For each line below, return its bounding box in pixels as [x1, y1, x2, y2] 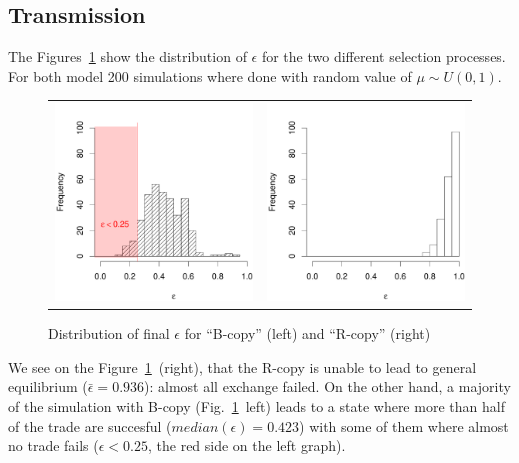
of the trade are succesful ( [8, 415, 172, 436]
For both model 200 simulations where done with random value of [8, 65, 412, 86]
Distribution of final [48, 323, 170, 344]
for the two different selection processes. [261, 46, 506, 67]
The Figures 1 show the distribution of [8, 46, 247, 67]
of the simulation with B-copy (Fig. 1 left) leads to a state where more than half [8, 396, 505, 417]
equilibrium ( [8, 376, 88, 397]
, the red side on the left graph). [147, 435, 346, 456]
